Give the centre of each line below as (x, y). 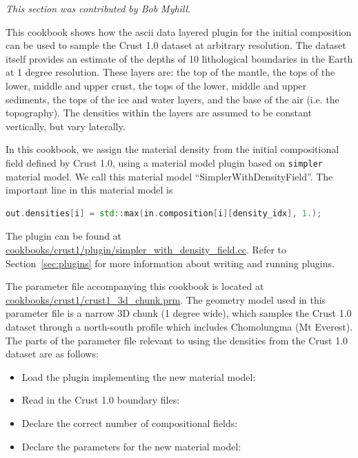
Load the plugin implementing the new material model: (139, 376)
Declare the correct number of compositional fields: (130, 423)
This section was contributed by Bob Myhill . (98, 8)
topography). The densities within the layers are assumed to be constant (159, 113)
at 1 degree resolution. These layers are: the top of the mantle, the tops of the (170, 72)
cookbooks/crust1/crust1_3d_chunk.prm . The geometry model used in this (166, 299)
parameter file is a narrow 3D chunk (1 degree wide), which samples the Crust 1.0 (179, 313)
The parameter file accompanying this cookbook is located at (135, 286)
